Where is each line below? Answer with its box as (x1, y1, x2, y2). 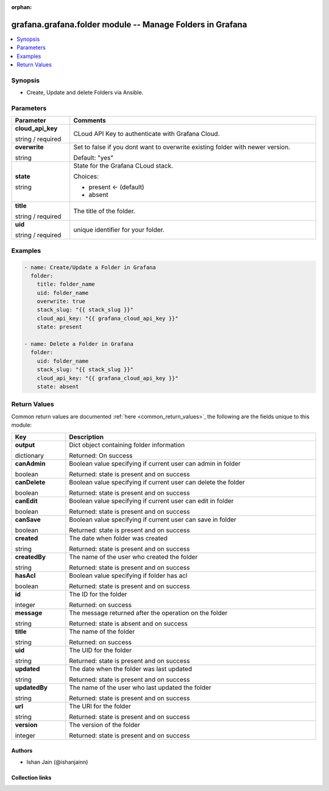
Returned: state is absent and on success (69, 619, 188, 628)
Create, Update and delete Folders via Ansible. (26, 89, 144, 96)
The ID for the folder (69, 590, 127, 598)
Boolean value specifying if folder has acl (69, 571, 188, 580)
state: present (37, 324, 82, 330)
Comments (73, 116, 106, 125)
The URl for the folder (69, 701, 131, 710)
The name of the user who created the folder (69, 552, 198, 561)
